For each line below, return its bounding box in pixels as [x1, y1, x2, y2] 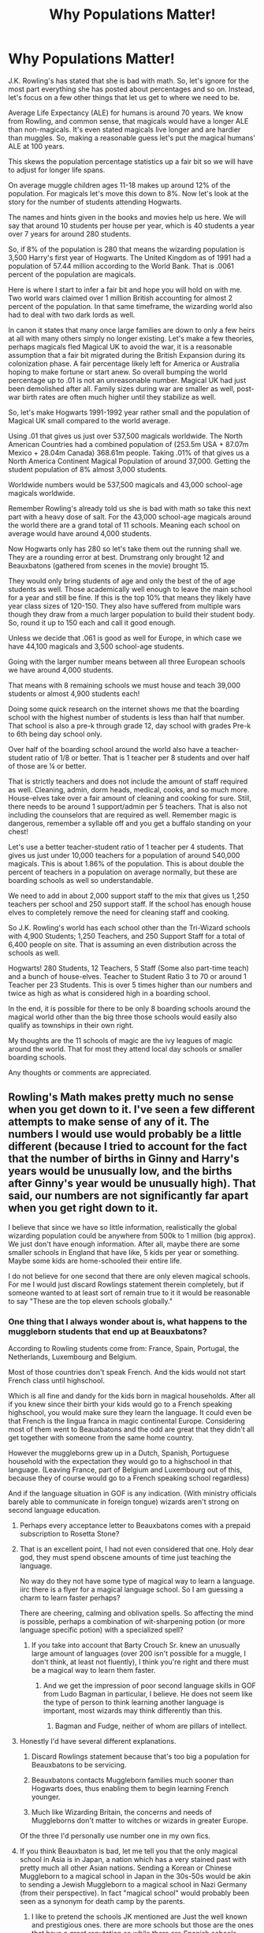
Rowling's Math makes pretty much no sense [8, 1090, 234, 1104]
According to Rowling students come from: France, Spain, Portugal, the [8, 1344, 240, 1354]
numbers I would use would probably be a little [8, 1127, 242, 1141]
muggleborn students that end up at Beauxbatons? [8, 1326, 207, 1337]
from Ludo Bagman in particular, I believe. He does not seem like [43, 1689, 253, 1699]
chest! [8, 826, 29, 836]
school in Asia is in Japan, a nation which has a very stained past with [19, 1855, 247, 1864]
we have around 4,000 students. [8, 665, 114, 675]
